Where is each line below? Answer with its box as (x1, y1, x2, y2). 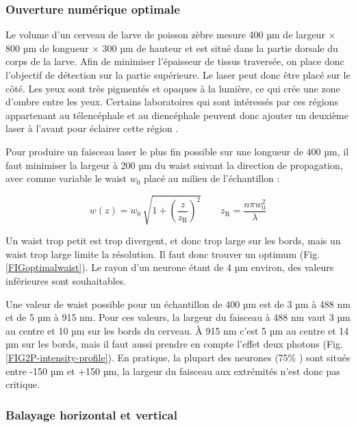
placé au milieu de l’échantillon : (144, 171, 280, 185)
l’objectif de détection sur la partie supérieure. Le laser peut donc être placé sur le (5, 68, 351, 81)
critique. (5, 377, 40, 391)
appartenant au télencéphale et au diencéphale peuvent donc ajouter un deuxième (5, 107, 348, 122)
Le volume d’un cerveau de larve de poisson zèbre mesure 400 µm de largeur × (5, 27, 336, 42)
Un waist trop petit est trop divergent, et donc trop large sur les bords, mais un (5, 233, 341, 248)
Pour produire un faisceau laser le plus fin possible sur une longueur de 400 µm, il (5, 144, 349, 158)
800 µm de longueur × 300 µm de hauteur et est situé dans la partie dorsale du (5, 40, 338, 55)
